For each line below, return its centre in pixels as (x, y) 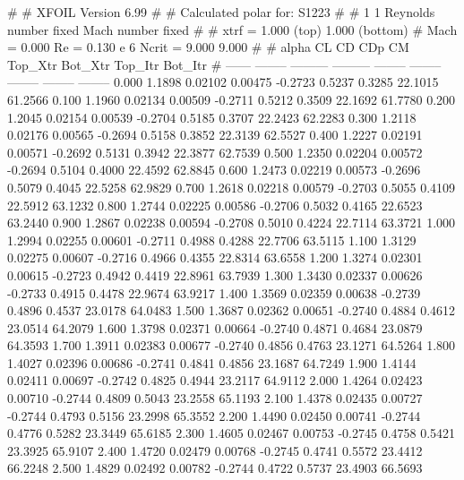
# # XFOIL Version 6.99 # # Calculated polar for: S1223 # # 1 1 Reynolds (221, 12)
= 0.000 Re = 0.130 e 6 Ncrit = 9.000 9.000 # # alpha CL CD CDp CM (208, 47)
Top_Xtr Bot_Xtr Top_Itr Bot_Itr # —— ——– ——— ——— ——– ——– (224, 64)
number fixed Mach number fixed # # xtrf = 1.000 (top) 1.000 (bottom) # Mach (232, 29)
